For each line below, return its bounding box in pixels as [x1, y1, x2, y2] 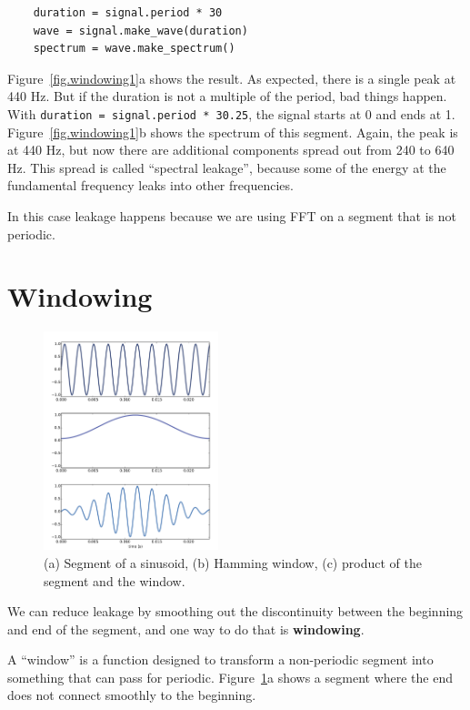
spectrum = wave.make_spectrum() [33, 42, 235, 56]
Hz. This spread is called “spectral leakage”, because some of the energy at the [7, 157, 446, 177]
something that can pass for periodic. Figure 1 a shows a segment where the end [7, 667, 454, 686]
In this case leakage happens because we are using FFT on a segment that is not [7, 207, 457, 225]
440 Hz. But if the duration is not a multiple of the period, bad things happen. [7, 86, 447, 106]
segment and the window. [44, 571, 185, 590]
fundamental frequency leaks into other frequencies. [7, 176, 294, 195]
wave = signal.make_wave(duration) [33, 24, 248, 37]
